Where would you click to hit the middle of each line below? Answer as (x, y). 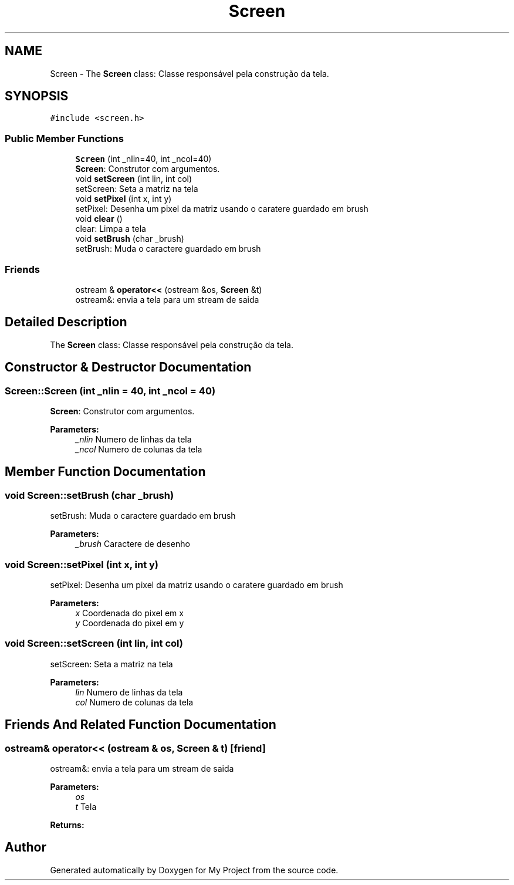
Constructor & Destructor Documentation (128, 367)
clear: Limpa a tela (111, 229)
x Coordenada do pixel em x (129, 613)
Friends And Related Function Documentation (141, 725)
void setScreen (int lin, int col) (134, 179)
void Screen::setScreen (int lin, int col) (94, 644)
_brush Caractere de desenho (133, 544)
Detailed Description (66, 322)
